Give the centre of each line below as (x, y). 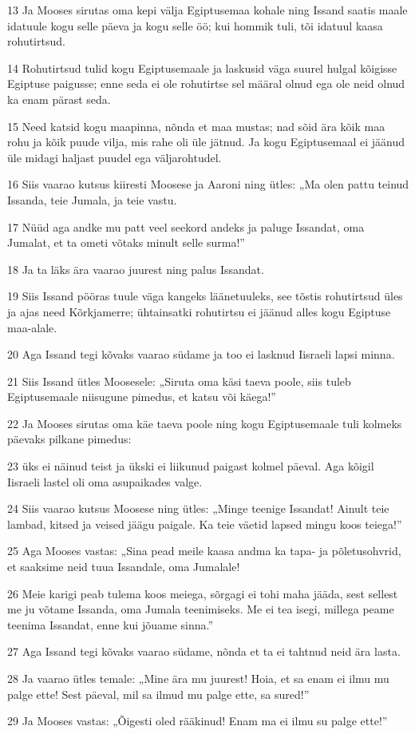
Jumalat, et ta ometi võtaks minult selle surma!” (126, 242)
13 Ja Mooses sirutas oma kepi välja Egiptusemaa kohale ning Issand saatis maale (207, 10)
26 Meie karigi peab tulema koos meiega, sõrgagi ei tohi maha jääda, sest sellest (203, 593)
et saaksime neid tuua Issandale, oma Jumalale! (124, 567)
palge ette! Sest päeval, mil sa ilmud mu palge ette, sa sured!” (158, 694)
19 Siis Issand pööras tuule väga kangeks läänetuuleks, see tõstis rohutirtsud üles (205, 296)
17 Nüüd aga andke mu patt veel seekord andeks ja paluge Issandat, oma (186, 226)
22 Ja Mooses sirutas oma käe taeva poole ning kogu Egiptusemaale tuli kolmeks (205, 423)
